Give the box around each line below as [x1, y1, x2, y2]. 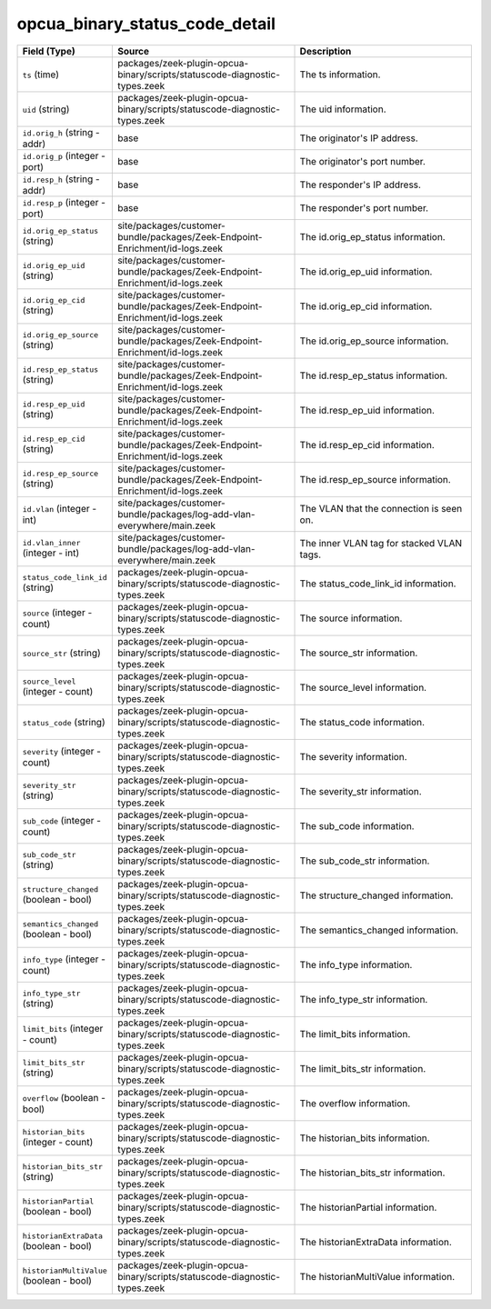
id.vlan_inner [22, 538, 81, 548]
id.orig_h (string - [22, 125, 100, 138]
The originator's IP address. [299, 132, 418, 145]
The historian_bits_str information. [299, 1166, 446, 1179]
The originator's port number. [299, 155, 426, 167]
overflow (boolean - [22, 1091, 106, 1104]
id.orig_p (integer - [22, 149, 106, 162]
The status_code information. [299, 715, 426, 728]
